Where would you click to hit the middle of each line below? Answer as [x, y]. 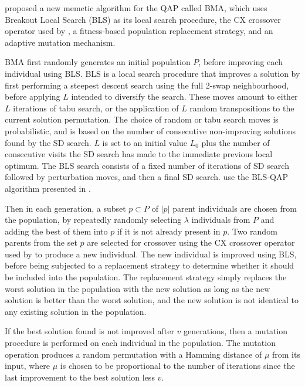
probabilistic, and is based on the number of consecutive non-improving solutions [150, 130]
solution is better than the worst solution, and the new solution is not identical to [152, 300]
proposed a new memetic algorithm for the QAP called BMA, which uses [136, 8]
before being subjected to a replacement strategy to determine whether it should [150, 265]
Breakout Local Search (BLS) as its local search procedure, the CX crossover [143, 19]
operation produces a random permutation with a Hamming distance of [133, 354]
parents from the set [41, 242]
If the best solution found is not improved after [89, 331]
